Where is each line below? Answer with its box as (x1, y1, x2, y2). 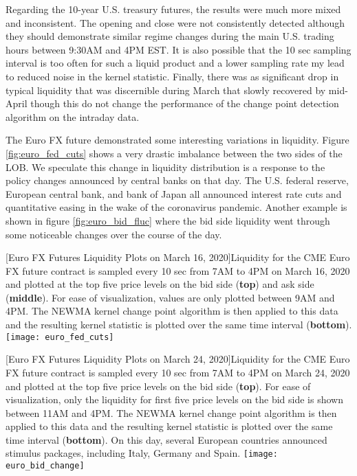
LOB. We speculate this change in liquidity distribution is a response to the (6, 159, 325, 174)
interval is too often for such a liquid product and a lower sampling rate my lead (6, 56, 345, 70)
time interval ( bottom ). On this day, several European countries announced (6, 432, 327, 446)
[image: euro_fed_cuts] (6, 332, 114, 342)
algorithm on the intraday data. (6, 109, 140, 124)
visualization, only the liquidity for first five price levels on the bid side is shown (6, 392, 343, 407)
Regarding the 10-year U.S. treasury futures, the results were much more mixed (6, 2, 341, 16)
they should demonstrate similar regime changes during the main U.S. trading (6, 29, 334, 43)
